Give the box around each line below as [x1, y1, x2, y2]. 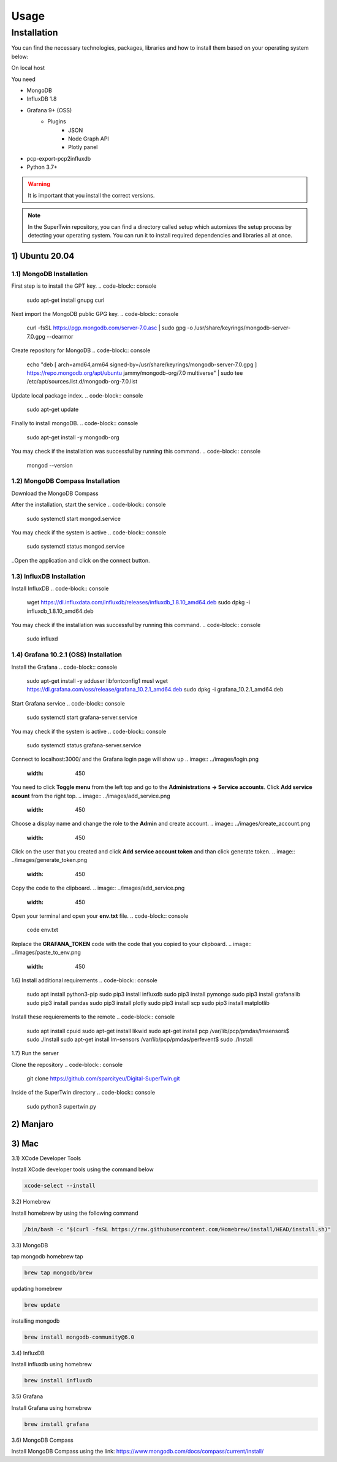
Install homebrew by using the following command [11, 1209, 138, 1217]
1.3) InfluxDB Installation [11, 572, 86, 580]
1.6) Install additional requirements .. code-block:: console [11, 976, 157, 984]
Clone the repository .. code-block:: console [11, 1061, 123, 1068]
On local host [11, 64, 45, 72]
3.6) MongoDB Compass [11, 1436, 74, 1444]
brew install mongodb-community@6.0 [24, 1333, 135, 1341]
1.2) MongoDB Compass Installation [11, 477, 120, 485]
